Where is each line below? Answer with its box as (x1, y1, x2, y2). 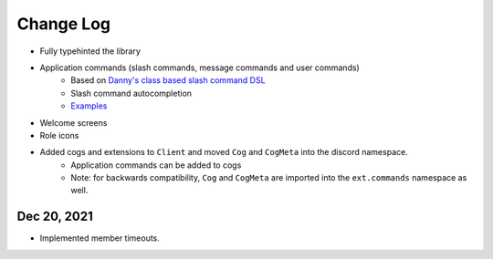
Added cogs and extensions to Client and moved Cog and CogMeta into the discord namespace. (39, 147, 408, 158)
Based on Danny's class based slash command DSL (70, 75, 266, 86)
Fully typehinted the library (39, 46, 142, 57)
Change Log (16, 14, 111, 34)
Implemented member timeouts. (39, 233, 160, 243)
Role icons (39, 129, 79, 140)
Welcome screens (39, 117, 108, 128)
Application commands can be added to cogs (70, 160, 242, 171)
